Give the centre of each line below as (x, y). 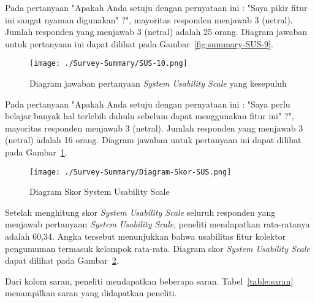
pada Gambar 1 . (36, 152)
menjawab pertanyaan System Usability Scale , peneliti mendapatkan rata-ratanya (157, 224)
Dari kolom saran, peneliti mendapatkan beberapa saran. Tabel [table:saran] (149, 281)
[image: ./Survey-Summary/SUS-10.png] (108, 64)
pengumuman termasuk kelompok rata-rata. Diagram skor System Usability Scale (157, 248)
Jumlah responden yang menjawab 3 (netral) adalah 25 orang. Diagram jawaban (156, 32)
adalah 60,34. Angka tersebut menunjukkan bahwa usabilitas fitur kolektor (146, 236)
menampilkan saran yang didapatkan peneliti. (91, 293)
